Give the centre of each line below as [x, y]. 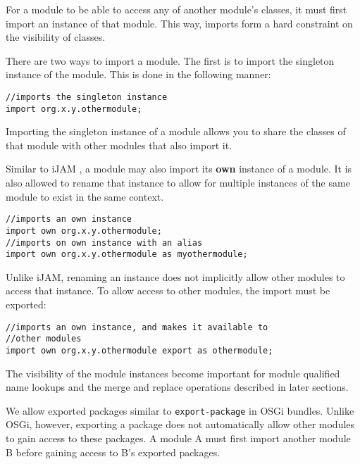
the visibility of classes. [56, 37]
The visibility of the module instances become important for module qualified [173, 373]
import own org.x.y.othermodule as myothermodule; [127, 255]
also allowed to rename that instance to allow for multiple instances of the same [178, 183]
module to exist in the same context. [85, 196]
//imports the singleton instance [87, 97]
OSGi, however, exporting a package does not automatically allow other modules [180, 424]
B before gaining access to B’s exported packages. [113, 452]
